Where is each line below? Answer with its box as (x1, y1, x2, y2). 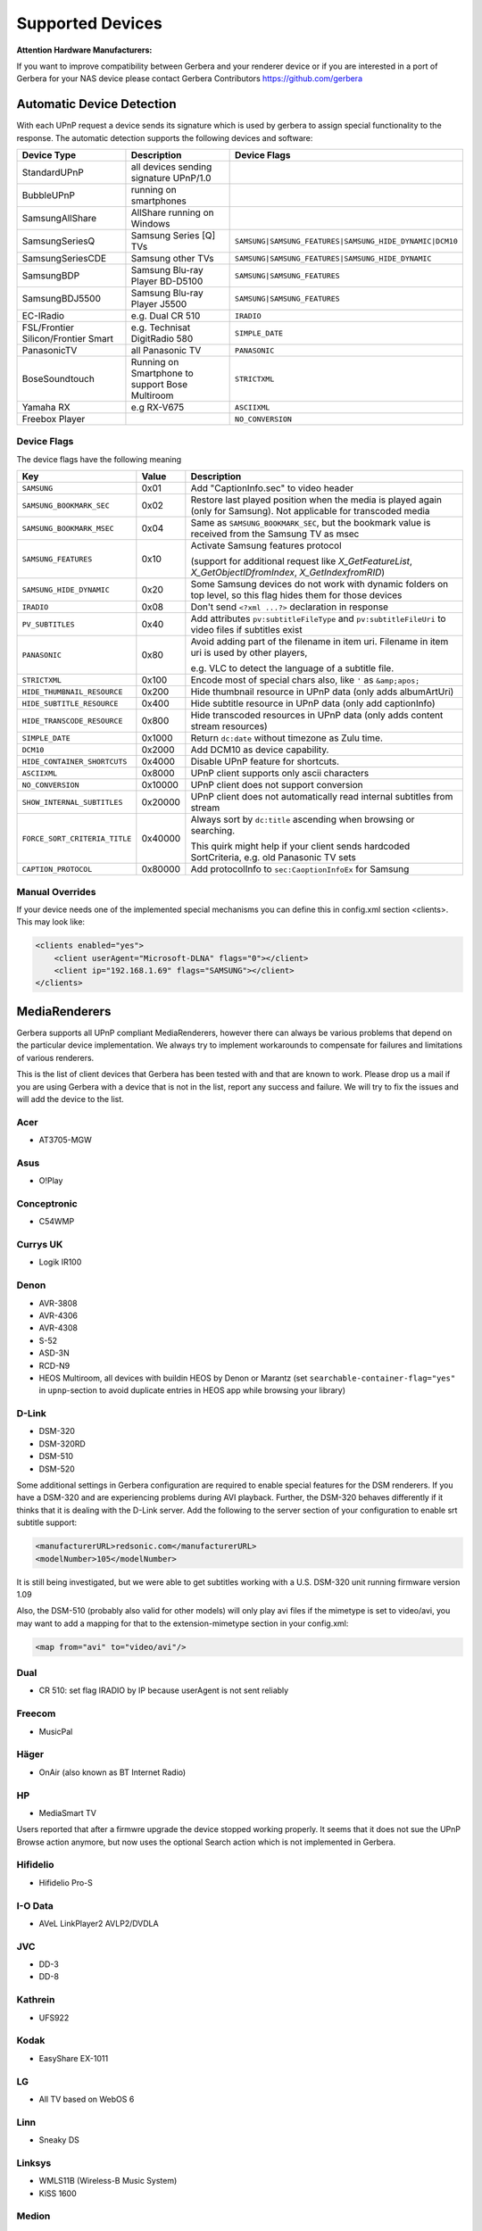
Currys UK (16, 1239, 63, 1251)
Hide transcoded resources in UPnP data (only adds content (190, 709, 444, 722)
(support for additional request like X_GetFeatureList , (190, 555, 412, 568)
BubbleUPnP (21, 189, 76, 202)
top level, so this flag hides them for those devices (190, 589, 403, 601)
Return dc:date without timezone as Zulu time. (190, 732, 383, 744)
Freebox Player (21, 413, 86, 426)
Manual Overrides (16, 885, 96, 898)
